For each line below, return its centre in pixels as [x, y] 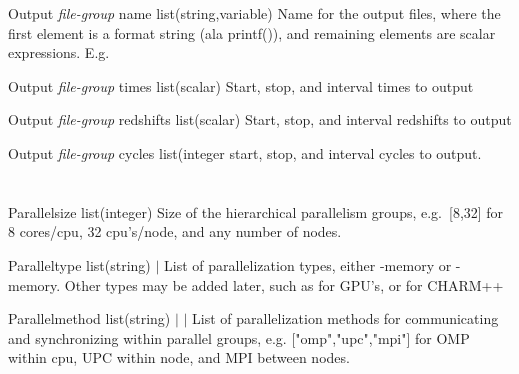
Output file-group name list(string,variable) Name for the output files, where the [254, 13]
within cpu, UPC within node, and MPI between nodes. [179, 357]
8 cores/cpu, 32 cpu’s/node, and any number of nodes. [175, 231]
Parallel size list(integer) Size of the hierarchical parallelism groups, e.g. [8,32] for [256, 211]
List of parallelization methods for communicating [345, 318]
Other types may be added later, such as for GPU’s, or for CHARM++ [284, 284]
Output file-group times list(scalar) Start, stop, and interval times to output [241, 85]
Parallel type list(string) [79, 264]
